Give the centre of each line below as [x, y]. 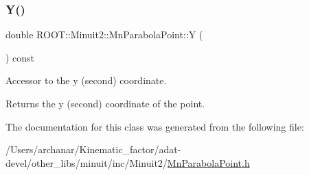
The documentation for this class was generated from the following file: [155, 126]
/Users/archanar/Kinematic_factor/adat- [93, 149]
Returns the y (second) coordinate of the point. [105, 103]
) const [20, 57]
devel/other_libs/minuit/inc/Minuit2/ [87, 162]
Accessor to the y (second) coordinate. [86, 80]
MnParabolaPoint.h [208, 162]
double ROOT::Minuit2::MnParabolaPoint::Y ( [104, 35]
